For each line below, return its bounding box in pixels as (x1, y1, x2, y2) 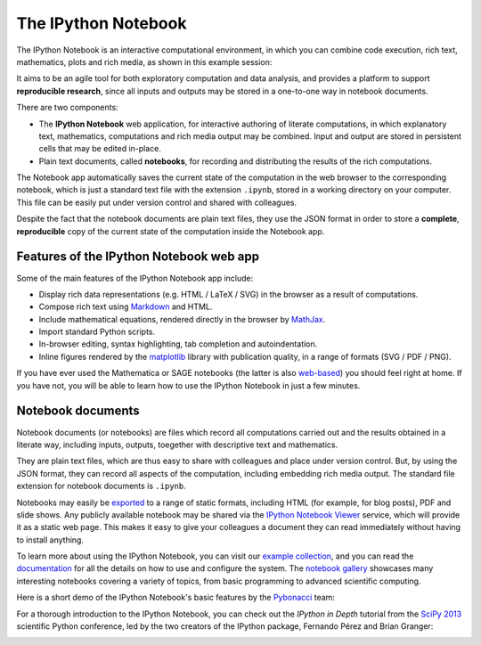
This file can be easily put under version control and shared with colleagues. (16, 197, 298, 208)
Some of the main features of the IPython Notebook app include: (16, 273, 254, 283)
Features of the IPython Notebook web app (16, 249, 260, 265)
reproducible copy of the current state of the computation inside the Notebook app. (16, 225, 325, 236)
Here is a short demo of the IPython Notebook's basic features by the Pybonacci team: (16, 592, 336, 603)
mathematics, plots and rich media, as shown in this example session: (16, 56, 273, 67)
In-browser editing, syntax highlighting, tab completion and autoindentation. (38, 339, 318, 349)
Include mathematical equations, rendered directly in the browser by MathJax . (38, 314, 326, 324)
